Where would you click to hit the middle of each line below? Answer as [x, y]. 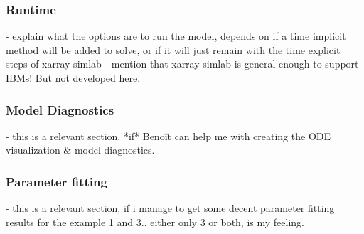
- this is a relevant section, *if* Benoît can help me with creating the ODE [168, 135]
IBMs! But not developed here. [73, 78]
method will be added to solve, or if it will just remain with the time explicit [173, 49]
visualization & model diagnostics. [80, 150]
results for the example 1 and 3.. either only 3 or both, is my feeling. [155, 222]
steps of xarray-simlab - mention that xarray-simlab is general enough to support [182, 64]
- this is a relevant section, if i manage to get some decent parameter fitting [170, 208]
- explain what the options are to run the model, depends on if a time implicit [176, 36]
